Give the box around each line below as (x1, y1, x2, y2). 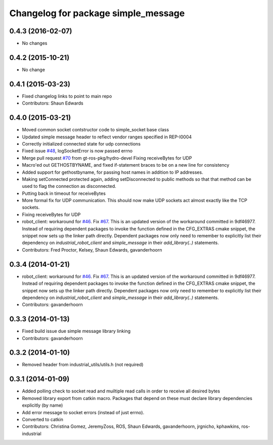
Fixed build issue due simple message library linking (22, 328, 131, 334)
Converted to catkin (22, 416, 63, 422)
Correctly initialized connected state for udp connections (22, 140, 141, 146)
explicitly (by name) (22, 402, 63, 409)
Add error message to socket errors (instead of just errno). (22, 409, 145, 415)
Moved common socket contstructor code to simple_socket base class (22, 127, 169, 133)
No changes (22, 40, 48, 46)
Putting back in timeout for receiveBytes (22, 190, 106, 196)
